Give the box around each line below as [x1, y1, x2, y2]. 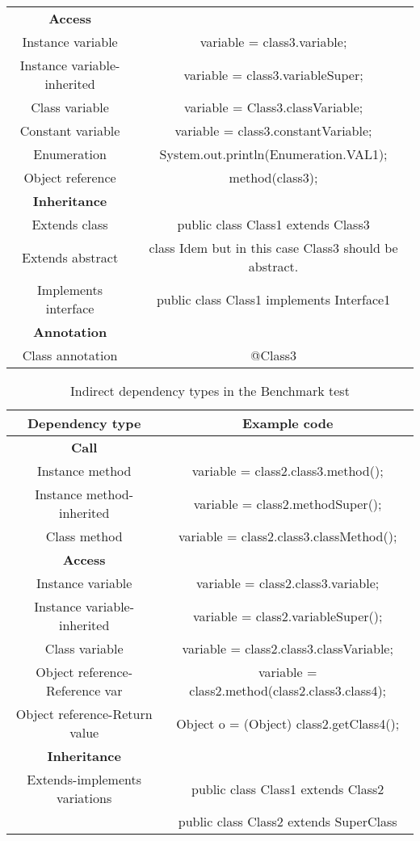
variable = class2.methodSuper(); [193, 494, 382, 513]
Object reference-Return [15, 704, 153, 723]
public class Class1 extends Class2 [191, 779, 384, 798]
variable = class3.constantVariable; [174, 121, 372, 140]
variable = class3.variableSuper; [183, 65, 363, 84]
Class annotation [22, 346, 118, 364]
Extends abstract [22, 247, 119, 267]
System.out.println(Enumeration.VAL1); [159, 145, 388, 163]
